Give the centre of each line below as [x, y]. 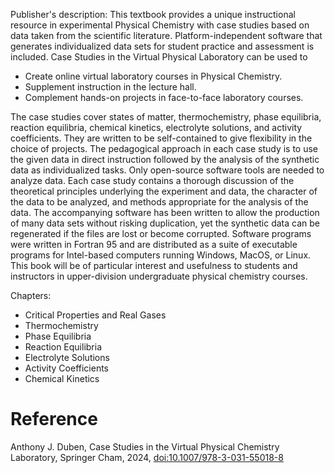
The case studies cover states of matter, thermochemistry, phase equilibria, [166, 117]
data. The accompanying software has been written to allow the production [165, 212]
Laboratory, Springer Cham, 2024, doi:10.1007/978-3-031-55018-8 [147, 457]
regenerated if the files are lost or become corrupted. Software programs [161, 233]
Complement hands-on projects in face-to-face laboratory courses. [164, 97]
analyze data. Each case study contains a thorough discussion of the [152, 180]
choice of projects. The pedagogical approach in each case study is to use [164, 148]
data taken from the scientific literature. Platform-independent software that [166, 35]
